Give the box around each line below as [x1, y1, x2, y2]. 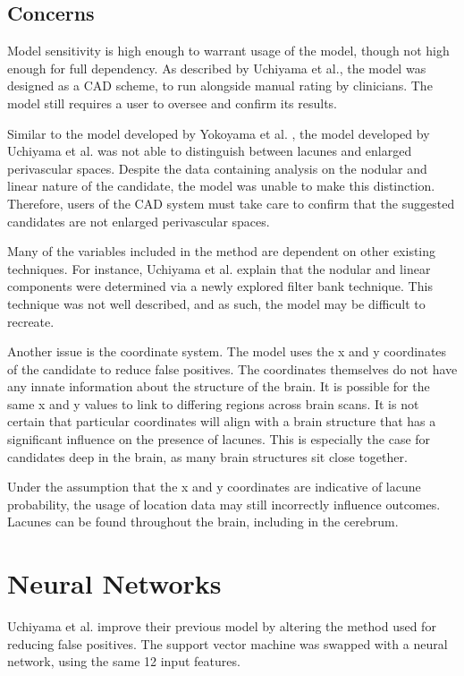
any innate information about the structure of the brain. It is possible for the [7, 377, 430, 396]
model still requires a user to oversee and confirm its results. [7, 93, 338, 112]
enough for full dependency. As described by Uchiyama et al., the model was [7, 58, 426, 77]
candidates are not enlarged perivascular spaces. [7, 211, 270, 230]
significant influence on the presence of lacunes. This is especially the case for [7, 430, 431, 449]
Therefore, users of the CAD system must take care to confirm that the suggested [7, 193, 455, 212]
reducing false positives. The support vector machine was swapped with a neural [7, 634, 448, 653]
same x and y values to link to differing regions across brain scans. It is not [7, 394, 419, 413]
